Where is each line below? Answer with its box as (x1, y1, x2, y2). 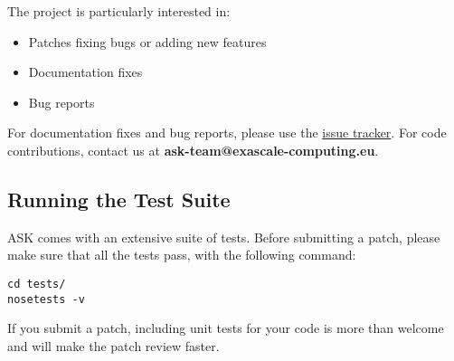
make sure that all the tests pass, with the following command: (7, 245, 356, 264)
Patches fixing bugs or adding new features (28, 32, 267, 51)
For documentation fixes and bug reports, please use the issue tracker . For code (7, 123, 447, 142)
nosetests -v (7, 292, 85, 306)
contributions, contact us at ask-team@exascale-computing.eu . (7, 140, 379, 159)
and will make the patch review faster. (7, 336, 220, 355)
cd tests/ (7, 277, 66, 290)
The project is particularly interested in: (7, 2, 231, 20)
